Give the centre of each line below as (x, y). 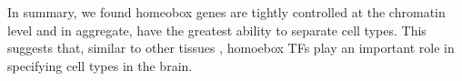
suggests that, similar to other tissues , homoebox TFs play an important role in (231, 48)
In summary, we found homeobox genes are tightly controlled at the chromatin (226, 12)
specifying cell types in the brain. (100, 65)
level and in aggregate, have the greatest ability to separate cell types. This (217, 30)
